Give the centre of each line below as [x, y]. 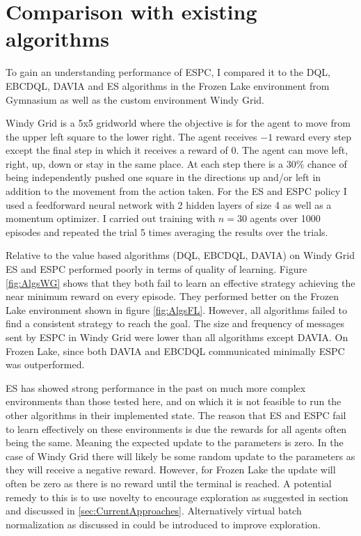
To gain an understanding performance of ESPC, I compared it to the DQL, [168, 72]
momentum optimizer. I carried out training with [111, 218]
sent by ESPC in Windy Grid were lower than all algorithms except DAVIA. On [177, 337]
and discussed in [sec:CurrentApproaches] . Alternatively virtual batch [154, 511]
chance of [327, 163]
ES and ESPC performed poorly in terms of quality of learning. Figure [157, 269]
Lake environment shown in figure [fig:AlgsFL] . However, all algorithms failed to [176, 309]
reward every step [314, 136]
